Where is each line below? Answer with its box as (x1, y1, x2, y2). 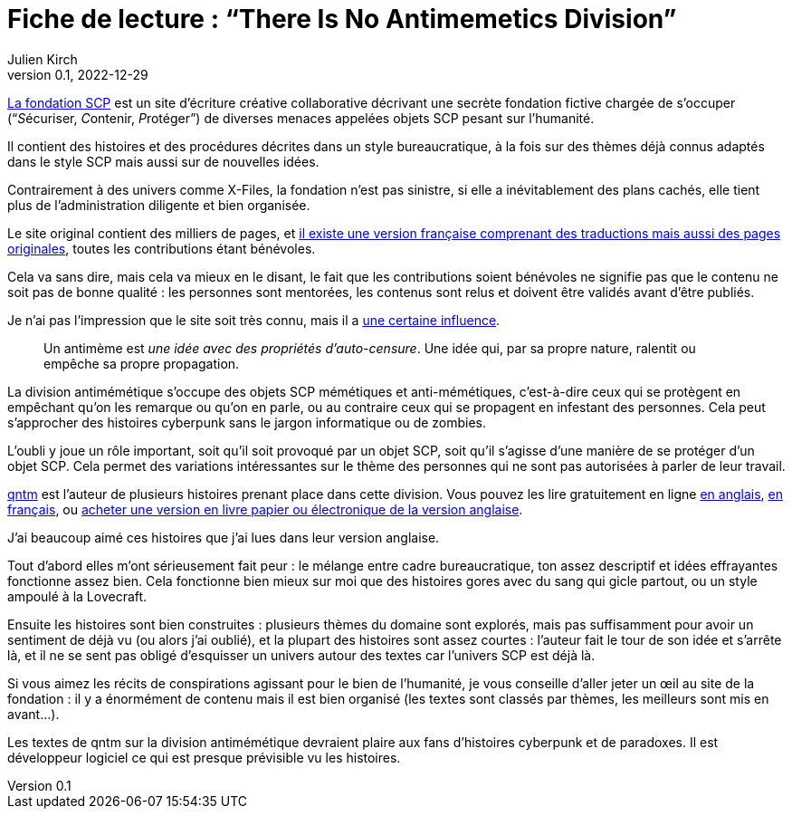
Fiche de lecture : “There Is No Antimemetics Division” (7, 4, 677, 34)
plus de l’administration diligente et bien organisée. (7, 197, 310, 213)
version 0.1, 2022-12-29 (7, 66, 148, 82)
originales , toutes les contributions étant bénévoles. (7, 240, 316, 256)
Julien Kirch (7, 51, 78, 67)
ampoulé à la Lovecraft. (7, 588, 148, 604)
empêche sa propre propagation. (43, 355, 240, 371)
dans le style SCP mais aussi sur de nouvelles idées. (7, 153, 320, 169)
